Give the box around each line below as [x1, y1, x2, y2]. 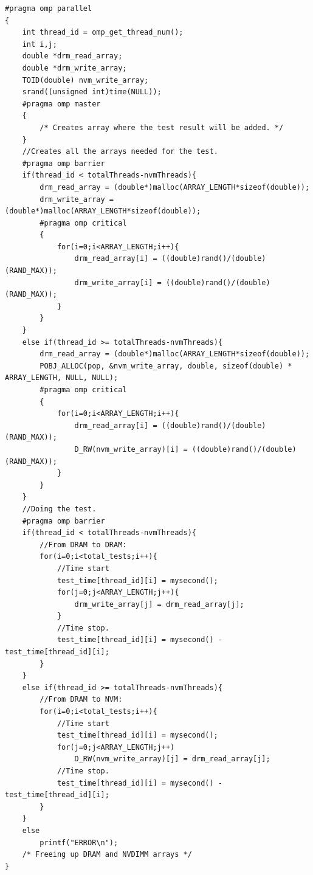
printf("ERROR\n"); [40, 838, 119, 847]
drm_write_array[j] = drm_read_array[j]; [74, 600, 244, 609]
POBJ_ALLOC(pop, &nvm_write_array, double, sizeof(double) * [40, 361, 292, 370]
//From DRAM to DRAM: [40, 540, 127, 549]
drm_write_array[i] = [74, 278, 162, 287]
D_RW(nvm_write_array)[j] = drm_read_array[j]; [74, 755, 270, 764]
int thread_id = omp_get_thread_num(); [22, 28, 184, 37]
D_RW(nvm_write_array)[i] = [74, 444, 188, 454]
